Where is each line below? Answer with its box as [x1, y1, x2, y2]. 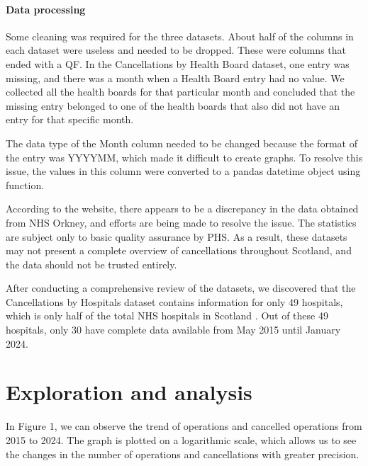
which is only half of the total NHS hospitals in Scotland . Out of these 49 [6, 308, 328, 323]
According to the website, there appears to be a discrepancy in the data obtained [6, 201, 359, 216]
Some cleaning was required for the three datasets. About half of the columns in [6, 28, 354, 43]
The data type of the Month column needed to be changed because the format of [6, 135, 357, 150]
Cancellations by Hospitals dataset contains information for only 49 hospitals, [6, 294, 343, 309]
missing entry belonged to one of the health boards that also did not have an [6, 98, 340, 113]
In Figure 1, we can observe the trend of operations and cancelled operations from [6, 419, 362, 433]
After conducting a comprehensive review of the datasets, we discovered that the [6, 280, 356, 295]
